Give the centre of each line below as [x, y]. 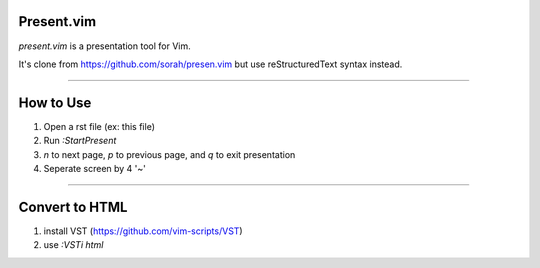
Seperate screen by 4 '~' [95, 168]
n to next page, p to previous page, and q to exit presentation [169, 154]
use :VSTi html [73, 245]
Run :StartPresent [80, 141]
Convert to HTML [73, 206]
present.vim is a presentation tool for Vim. [104, 46]
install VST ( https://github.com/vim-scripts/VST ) [143, 231]
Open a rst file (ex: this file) [99, 126]
